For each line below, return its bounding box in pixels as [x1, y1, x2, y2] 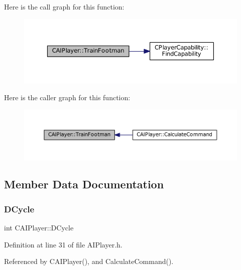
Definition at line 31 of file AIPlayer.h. [4, 239, 123, 249]
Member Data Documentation [4, 176, 164, 192]
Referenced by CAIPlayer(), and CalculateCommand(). [4, 256, 174, 266]
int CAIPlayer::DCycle [4, 222, 74, 233]
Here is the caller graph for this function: [4, 92, 131, 103]
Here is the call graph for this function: [4, 2, 125, 12]
